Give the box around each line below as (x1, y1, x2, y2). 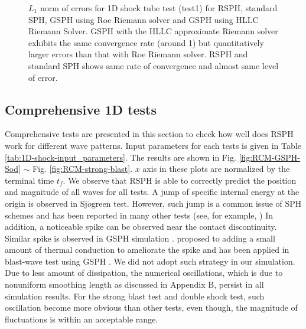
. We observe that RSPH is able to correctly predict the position (63, 174, 297, 186)
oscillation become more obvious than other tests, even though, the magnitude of (5, 301, 298, 314)
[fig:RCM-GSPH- (239, 151, 301, 163)
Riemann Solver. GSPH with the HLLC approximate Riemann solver (28, 25, 278, 37)
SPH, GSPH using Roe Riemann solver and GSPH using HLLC (28, 13, 259, 25)
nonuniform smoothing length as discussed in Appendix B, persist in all (5, 278, 264, 291)
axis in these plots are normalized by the (142, 162, 290, 175)
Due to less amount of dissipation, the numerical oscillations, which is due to (5, 266, 283, 279)
